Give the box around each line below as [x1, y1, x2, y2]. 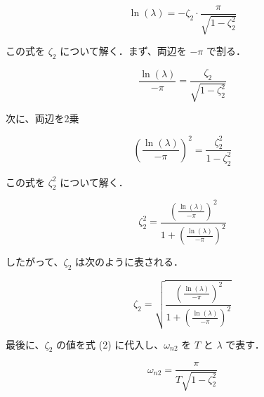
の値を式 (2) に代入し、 [56, 337, 164, 351]
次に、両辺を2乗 [6, 111, 79, 126]
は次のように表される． [75, 254, 184, 269]
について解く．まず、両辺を [60, 44, 187, 58]
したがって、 [6, 254, 64, 269]
